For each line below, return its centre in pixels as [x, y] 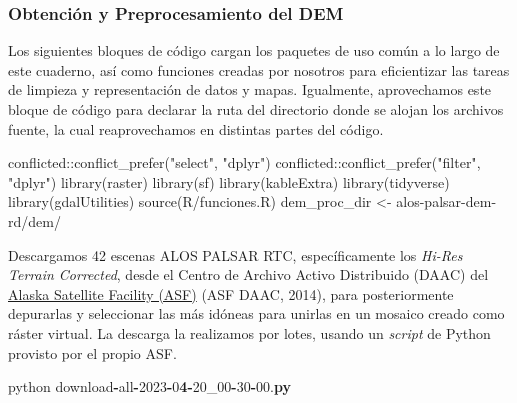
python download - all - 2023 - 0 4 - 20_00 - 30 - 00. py [149, 386]
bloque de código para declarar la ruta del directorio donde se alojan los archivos [256, 109]
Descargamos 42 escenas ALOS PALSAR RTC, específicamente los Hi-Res [235, 254]
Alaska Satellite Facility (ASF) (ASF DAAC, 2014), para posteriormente [231, 293]
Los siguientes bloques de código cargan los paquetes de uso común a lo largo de [254, 50]
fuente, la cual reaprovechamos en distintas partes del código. [196, 128]
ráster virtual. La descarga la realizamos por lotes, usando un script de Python [249, 332]
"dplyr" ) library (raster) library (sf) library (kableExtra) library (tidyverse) [229, 181]
